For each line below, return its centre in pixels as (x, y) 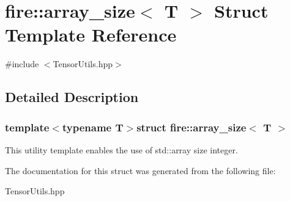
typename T (93, 127)
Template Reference (91, 35)
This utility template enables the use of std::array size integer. (121, 149)
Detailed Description (72, 97)
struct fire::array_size (191, 127)
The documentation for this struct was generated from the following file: (140, 170)
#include (22, 64)
